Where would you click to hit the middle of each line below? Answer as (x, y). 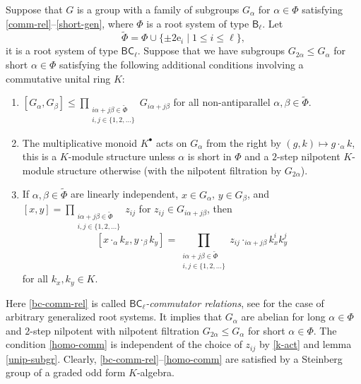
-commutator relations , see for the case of (235, 302)
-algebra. (155, 372)
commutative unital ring (58, 78)
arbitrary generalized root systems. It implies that (114, 317)
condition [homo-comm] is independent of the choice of (124, 344)
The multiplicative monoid (79, 142)
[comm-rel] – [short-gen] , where (70, 23)
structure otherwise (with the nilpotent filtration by (170, 170)
